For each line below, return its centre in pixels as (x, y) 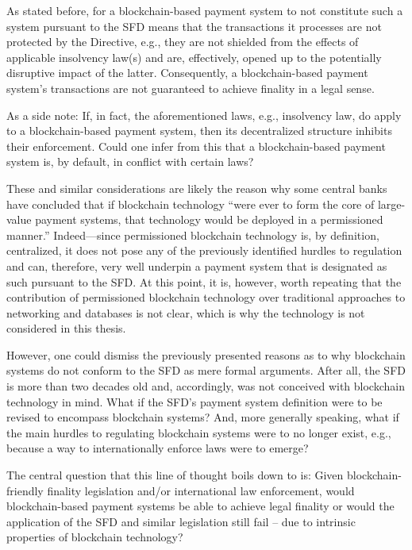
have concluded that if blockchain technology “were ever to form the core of (191, 204)
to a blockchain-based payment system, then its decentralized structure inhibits (199, 131)
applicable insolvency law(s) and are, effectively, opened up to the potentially (194, 57)
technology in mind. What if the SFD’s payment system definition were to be (194, 401)
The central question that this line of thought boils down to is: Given (175, 475)
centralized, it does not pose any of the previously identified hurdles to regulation (204, 250)
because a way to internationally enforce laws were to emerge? (158, 448)
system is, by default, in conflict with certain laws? (130, 162)
